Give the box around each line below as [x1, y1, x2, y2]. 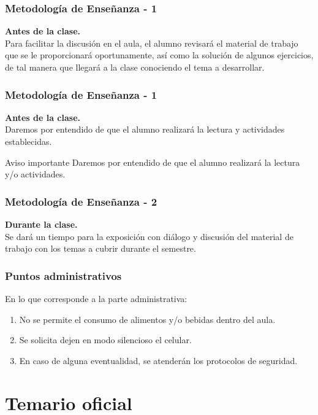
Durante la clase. [5, 218, 78, 230]
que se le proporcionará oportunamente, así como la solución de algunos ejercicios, [5, 48, 314, 61]
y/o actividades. [5, 168, 66, 180]
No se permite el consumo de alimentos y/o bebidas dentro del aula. [19, 312, 276, 325]
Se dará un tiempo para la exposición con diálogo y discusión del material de [5, 230, 293, 242]
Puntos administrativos [5, 268, 122, 283]
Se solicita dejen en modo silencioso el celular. [19, 333, 192, 346]
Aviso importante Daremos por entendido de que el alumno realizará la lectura [5, 155, 300, 168]
